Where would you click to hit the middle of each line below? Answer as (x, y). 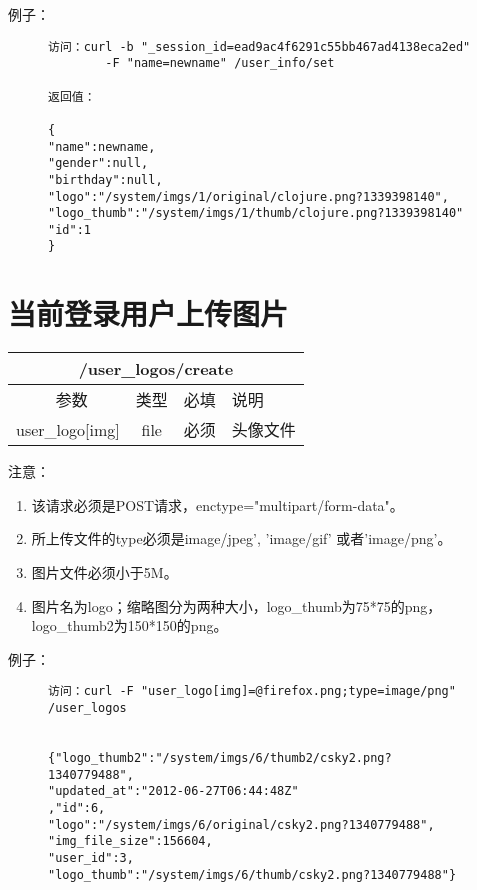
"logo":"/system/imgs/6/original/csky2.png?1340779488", (241, 824)
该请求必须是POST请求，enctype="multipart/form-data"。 (217, 504)
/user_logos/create (156, 369)
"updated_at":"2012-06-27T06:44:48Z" (173, 791)
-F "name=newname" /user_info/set (220, 63)
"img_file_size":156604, (130, 841)
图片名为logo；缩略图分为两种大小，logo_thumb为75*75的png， (236, 605)
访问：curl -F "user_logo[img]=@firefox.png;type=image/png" (252, 691)
